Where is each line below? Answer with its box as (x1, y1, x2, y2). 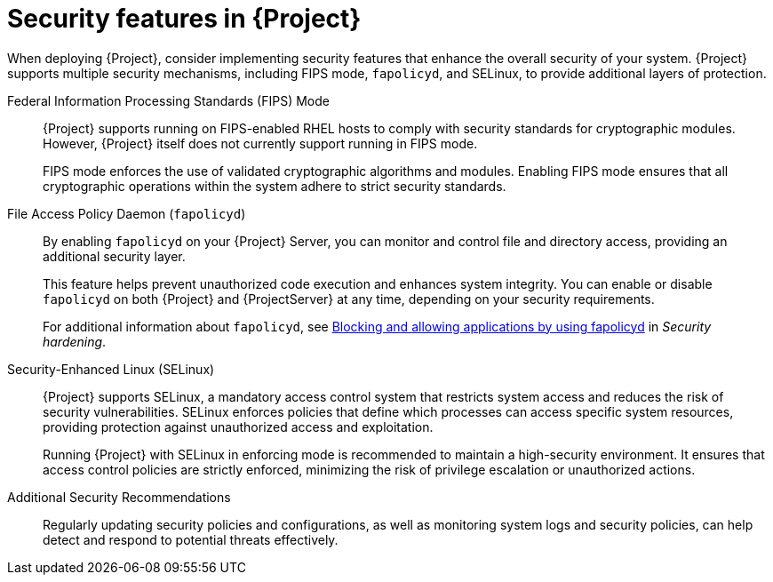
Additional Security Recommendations (7, 489, 231, 505)
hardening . (43, 333, 107, 349)
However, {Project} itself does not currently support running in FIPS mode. (43, 135, 478, 151)
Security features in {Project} (7, 4, 362, 34)
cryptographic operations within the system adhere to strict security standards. (43, 178, 506, 194)
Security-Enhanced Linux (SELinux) (7, 361, 215, 377)
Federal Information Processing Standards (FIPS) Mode (7, 92, 330, 108)
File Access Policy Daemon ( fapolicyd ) (7, 205, 246, 221)
